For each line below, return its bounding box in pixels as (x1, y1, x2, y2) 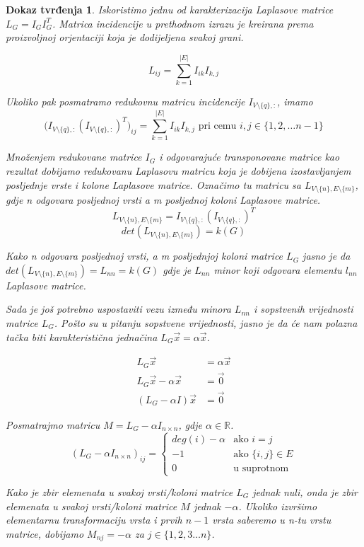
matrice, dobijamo (6, 526, 84, 541)
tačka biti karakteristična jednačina (6, 329, 158, 344)
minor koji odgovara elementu (213, 262, 342, 277)
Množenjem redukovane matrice (6, 149, 142, 164)
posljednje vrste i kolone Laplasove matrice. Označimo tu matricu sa (6, 177, 301, 192)
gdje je (163, 262, 192, 277)
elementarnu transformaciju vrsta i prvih (6, 512, 182, 527)
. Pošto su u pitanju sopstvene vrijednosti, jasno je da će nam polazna (54, 316, 358, 330)
